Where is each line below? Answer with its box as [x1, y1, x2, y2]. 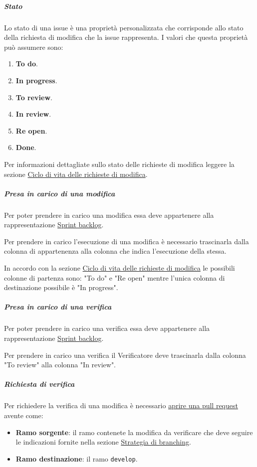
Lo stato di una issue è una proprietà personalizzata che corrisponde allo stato [4, 22, 244, 32]
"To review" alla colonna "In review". [4, 359, 116, 370]
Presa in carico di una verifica [4, 302, 112, 312]
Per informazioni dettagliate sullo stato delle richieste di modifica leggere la [4, 158, 235, 169]
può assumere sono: [4, 41, 63, 52]
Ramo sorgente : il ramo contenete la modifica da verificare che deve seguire [15, 427, 253, 437]
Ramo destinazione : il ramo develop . [15, 453, 138, 464]
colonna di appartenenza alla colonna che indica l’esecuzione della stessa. [4, 246, 227, 256]
